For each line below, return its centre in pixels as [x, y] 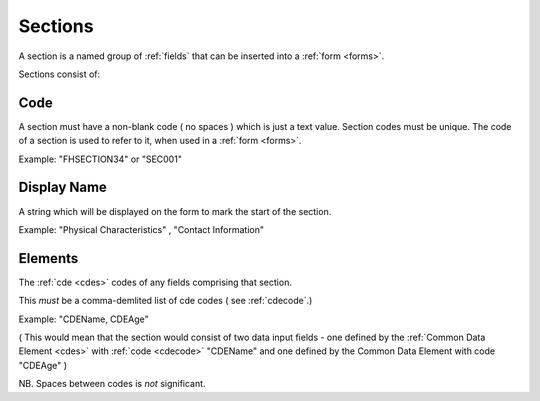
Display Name [62, 187]
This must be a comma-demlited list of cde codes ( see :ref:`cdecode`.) [165, 301]
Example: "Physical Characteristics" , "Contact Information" [141, 229]
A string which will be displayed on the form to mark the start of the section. [175, 211]
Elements [48, 258]
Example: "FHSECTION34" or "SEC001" [100, 159]
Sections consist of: [59, 74]
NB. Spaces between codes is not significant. [112, 384]
